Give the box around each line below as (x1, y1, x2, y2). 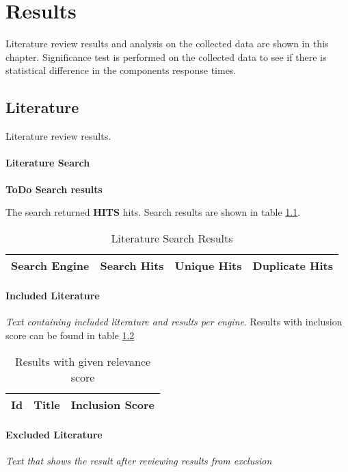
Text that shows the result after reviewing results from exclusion (5, 454, 272, 468)
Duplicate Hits (252, 257, 334, 273)
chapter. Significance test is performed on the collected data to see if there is (5, 49, 327, 64)
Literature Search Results (111, 229, 233, 246)
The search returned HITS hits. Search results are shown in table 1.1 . (5, 205, 301, 219)
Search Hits (100, 257, 164, 273)
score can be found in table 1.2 (5, 328, 135, 343)
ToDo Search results (5, 182, 103, 196)
